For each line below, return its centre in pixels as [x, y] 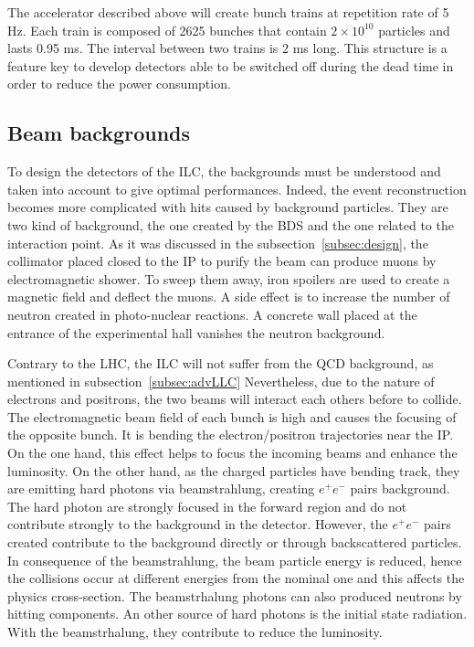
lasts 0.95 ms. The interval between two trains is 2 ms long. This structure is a [227, 48]
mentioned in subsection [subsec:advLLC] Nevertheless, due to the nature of [221, 381]
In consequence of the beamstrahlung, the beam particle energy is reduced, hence [235, 560]
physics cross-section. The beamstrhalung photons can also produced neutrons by [235, 595]
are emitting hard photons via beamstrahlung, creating [161, 488]
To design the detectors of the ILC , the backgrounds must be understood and [224, 171]
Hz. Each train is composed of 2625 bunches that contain [167, 30]
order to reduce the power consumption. [119, 84]
